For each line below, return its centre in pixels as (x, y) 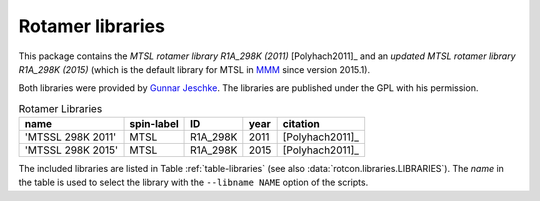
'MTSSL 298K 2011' (70, 137)
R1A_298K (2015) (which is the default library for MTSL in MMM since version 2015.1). (194, 69)
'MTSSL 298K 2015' (71, 150)
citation (301, 124)
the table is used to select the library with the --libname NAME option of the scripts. (193, 182)
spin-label (154, 124)
